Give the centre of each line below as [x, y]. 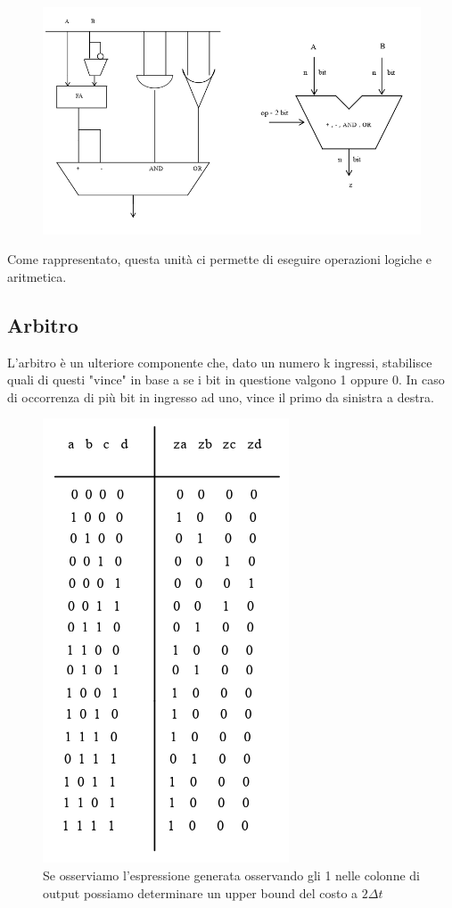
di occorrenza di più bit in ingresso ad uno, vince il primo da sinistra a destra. [221, 396]
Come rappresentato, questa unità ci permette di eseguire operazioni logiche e [219, 259]
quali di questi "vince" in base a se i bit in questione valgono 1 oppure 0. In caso [226, 380]
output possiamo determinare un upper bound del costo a [201, 892]
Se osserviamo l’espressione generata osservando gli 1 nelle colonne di [231, 875]
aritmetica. [37, 276]
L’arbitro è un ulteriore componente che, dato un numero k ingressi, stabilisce [220, 362]
